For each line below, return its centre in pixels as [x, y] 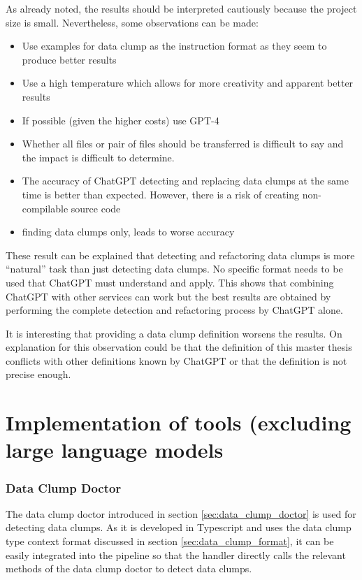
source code [96, 208]
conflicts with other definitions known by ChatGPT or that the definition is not [176, 360]
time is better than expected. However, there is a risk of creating [161, 194]
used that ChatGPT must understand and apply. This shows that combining [170, 282]
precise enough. [38, 374]
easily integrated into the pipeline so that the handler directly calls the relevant [176, 554]
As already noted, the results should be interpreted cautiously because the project [181, 8]
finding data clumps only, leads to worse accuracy [128, 232]
